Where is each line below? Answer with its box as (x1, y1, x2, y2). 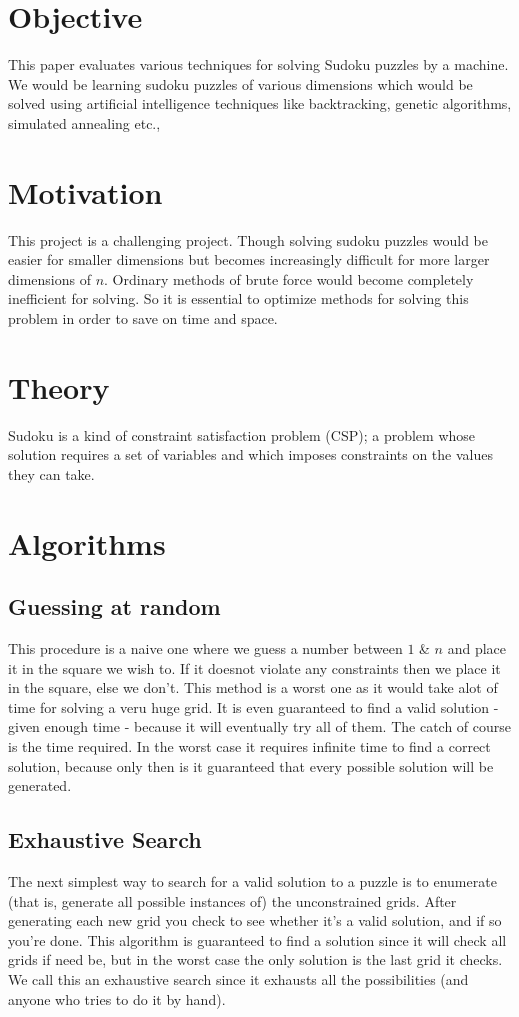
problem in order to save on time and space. (8, 308, 278, 328)
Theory (8, 366, 110, 407)
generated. (8, 775, 72, 796)
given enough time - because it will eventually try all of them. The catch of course (8, 716, 512, 737)
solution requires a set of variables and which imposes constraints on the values (8, 444, 493, 465)
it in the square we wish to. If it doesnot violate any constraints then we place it (8, 657, 501, 678)
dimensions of (8, 268, 91, 289)
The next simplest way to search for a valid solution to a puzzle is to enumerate (8, 871, 497, 892)
